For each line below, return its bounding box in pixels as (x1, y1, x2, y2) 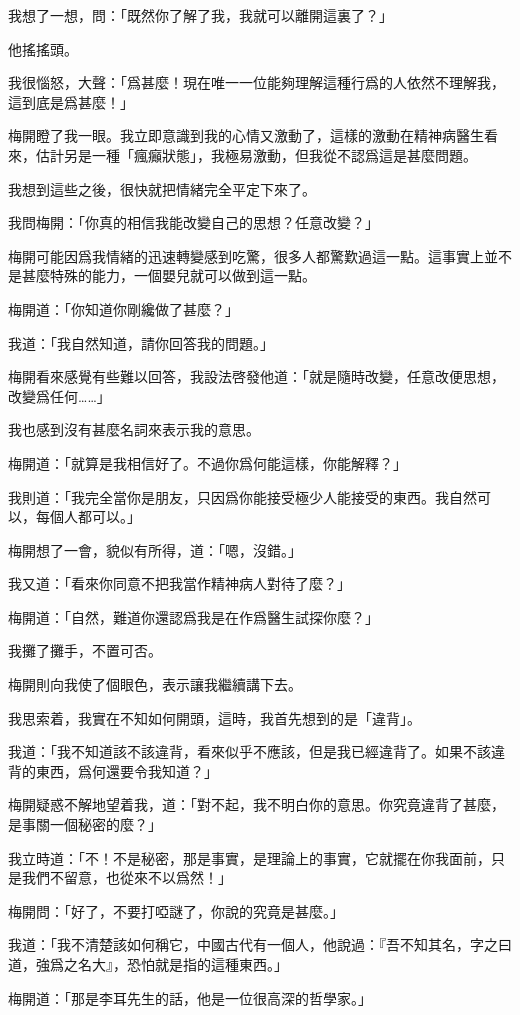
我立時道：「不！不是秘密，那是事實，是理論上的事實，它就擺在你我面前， (8, 847, 491, 868)
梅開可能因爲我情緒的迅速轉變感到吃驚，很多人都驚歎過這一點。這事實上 (8, 245, 484, 266)
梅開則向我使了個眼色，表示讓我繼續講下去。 (8, 674, 302, 695)
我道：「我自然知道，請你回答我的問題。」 (8, 332, 274, 353)
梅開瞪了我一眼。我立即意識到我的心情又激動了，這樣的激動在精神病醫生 (8, 125, 484, 146)
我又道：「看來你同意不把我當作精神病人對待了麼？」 (8, 573, 351, 594)
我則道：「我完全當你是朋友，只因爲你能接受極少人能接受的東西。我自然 (8, 486, 477, 507)
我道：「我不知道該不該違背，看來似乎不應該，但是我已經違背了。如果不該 (8, 741, 491, 762)
